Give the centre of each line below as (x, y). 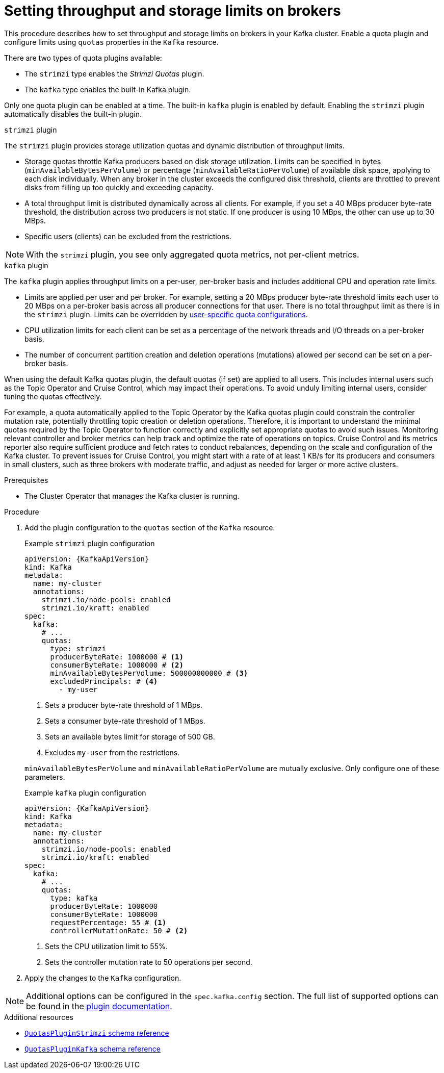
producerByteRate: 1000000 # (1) (117, 657)
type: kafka (74, 898)
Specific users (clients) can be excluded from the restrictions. (128, 236)
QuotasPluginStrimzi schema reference (97, 1033)
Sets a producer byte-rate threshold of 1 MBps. (124, 705)
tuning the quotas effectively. (53, 396)
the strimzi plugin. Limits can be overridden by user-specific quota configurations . (166, 314)
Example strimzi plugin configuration (90, 543)
